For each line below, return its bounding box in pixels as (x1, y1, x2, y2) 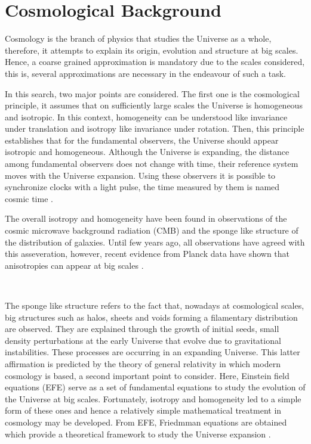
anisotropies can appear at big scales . (5, 259, 144, 271)
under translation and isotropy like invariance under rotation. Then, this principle (5, 122, 304, 135)
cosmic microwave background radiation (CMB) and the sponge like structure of (5, 224, 298, 237)
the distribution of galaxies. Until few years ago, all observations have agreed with (5, 235, 305, 248)
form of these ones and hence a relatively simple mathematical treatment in (5, 404, 282, 417)
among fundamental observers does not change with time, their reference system (5, 157, 298, 170)
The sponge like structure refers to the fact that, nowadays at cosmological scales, (5, 299, 304, 311)
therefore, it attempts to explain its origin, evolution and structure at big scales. (5, 44, 298, 56)
